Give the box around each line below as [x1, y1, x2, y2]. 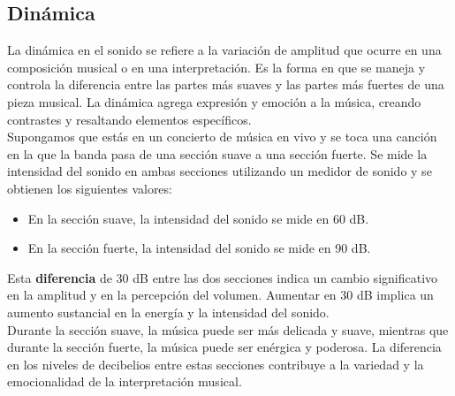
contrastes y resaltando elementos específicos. [7, 110, 252, 128]
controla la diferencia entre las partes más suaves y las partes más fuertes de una [7, 75, 444, 94]
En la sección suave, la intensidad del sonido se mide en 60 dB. [27, 209, 369, 227]
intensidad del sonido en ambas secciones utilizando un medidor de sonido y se [7, 162, 432, 180]
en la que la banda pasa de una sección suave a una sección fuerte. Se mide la [7, 144, 428, 163]
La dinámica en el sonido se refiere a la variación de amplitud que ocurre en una [7, 41, 442, 59]
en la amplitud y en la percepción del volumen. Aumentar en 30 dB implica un [7, 286, 434, 304]
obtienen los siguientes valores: [7, 179, 172, 197]
